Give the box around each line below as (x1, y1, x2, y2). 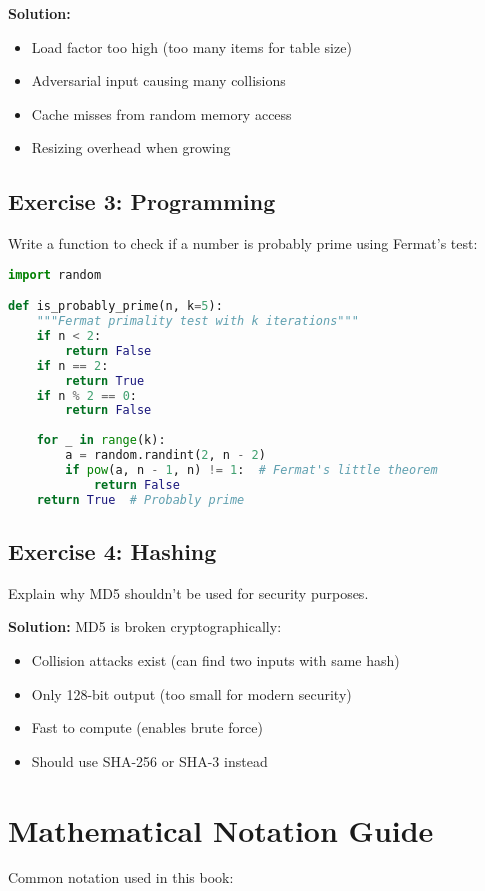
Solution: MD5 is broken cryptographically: (8, 616, 282, 637)
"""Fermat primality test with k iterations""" (36, 314, 359, 329)
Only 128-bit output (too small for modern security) (31, 683, 352, 704)
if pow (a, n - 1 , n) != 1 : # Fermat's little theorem (65, 462, 438, 477)
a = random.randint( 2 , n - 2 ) (65, 448, 266, 463)
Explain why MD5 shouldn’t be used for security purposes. (8, 582, 369, 603)
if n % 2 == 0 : (36, 388, 137, 403)
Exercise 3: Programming (8, 186, 276, 217)
